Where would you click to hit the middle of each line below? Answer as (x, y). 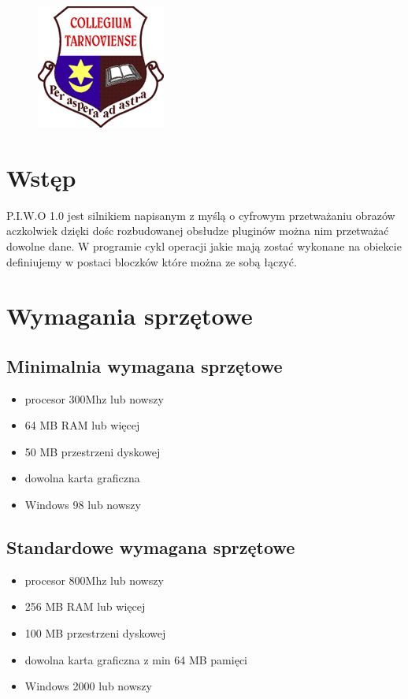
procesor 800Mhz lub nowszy (94, 580)
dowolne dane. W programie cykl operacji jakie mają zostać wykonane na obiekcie (204, 245)
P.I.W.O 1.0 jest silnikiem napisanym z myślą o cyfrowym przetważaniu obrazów (201, 215)
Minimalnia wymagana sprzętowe (145, 365)
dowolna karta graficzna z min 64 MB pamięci (136, 659)
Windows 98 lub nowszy (83, 505)
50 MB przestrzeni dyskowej (93, 451)
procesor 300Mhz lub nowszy (94, 398)
